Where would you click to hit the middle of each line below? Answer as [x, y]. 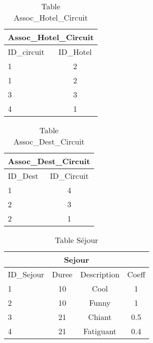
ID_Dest [23, 176]
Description [100, 274]
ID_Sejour [26, 274]
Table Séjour [76, 240]
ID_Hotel [75, 52]
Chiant [100, 317]
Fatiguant [100, 331]
